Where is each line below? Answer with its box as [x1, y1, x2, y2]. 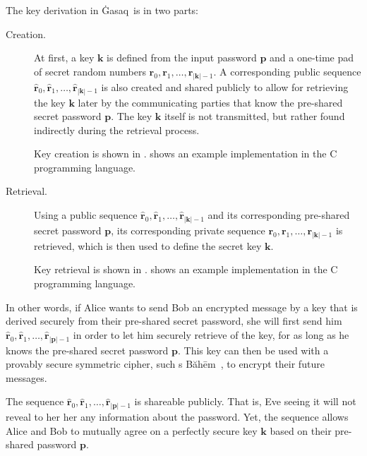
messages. [6, 370, 47, 385]
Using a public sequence [34, 208, 138, 222]
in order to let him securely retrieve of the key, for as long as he [73, 327, 349, 342]
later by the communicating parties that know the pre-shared [78, 95, 343, 109]
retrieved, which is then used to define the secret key [34, 238, 262, 253]
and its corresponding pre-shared [207, 208, 350, 222]
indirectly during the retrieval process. [34, 122, 200, 137]
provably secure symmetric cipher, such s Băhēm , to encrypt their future [6, 356, 325, 371]
